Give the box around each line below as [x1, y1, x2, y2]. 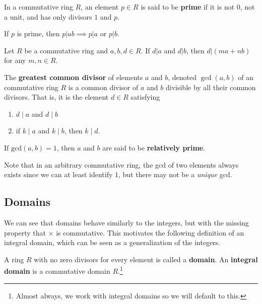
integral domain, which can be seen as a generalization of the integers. [4, 237, 221, 248]
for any [4, 55, 26, 65]
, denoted [168, 71, 197, 82]
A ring [4, 254, 24, 264]
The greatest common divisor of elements [4, 71, 143, 82]
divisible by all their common [166, 82, 256, 92]
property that [4, 227, 46, 238]
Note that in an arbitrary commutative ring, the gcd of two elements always [4, 159, 239, 170]
